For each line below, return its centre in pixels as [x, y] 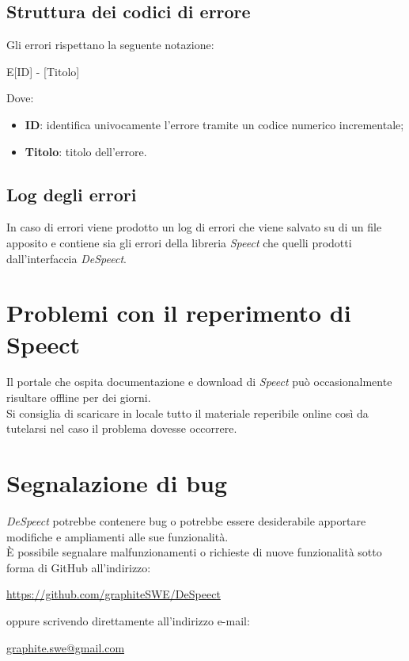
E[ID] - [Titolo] [43, 71]
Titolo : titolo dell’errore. [86, 151]
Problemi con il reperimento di [179, 313]
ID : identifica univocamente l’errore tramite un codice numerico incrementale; [214, 124]
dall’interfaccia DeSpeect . [66, 258]
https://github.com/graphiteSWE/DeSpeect [114, 594]
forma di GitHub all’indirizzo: [79, 567]
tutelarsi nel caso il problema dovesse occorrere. [122, 428]
